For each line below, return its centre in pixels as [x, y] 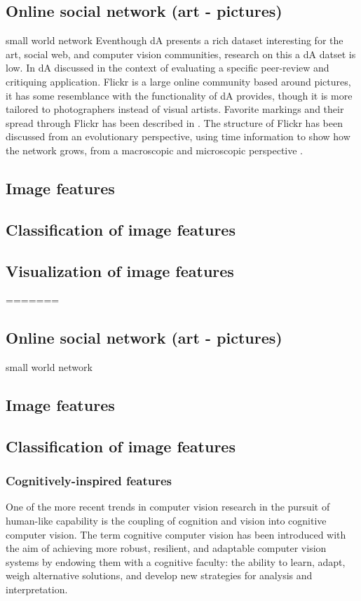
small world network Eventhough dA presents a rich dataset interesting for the [175, 40]
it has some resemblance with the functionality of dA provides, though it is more [179, 95]
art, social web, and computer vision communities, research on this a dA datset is [181, 54]
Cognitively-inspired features [89, 481]
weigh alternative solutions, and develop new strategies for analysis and [159, 575]
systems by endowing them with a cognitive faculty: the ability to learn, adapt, [176, 561]
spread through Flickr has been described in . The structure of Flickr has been [174, 122]
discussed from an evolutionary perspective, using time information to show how [178, 136]
